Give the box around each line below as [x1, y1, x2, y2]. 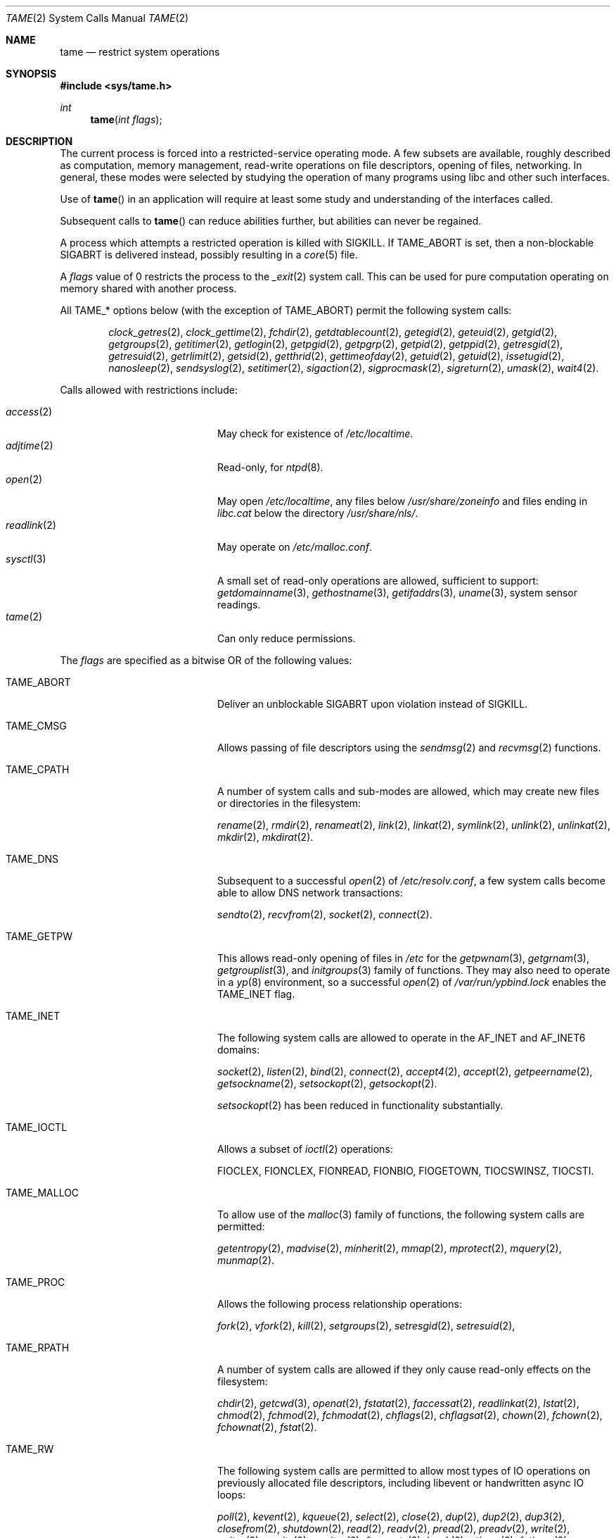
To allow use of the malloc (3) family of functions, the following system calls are [217, 1208, 584, 1220]
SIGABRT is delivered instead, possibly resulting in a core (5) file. [60, 249, 358, 261]
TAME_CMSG [6, 720, 67, 732]
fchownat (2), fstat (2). [217, 1421, 317, 1433]
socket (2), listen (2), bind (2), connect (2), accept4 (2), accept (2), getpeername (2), [217, 1065, 593, 1077]
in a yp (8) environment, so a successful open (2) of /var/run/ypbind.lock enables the [217, 976, 607, 988]
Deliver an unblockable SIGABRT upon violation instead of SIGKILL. [217, 698, 528, 710]
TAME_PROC [6, 1276, 65, 1288]
